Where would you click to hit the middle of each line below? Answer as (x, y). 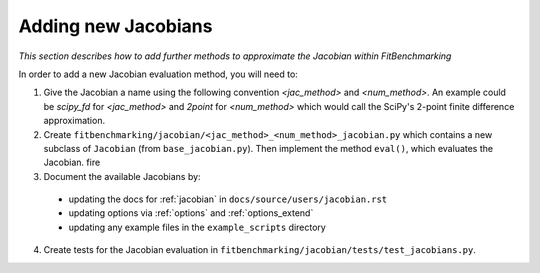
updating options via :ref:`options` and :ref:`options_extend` (191, 213)
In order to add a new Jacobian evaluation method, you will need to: (158, 74)
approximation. (74, 121)
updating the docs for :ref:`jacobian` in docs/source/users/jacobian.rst (228, 199)
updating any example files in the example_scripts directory (197, 227)
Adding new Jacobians (115, 26)
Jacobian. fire (72, 162)
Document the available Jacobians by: (122, 176)
